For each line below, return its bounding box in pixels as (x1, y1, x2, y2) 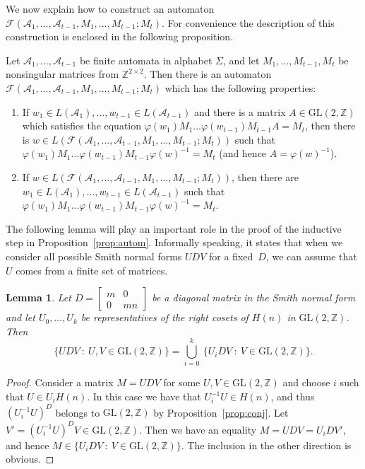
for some (163, 375, 201, 390)
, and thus (270, 389, 315, 403)
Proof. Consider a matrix (6, 375, 114, 390)
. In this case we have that (87, 389, 201, 403)
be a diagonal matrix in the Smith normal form (152, 290, 356, 305)
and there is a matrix (193, 104, 286, 119)
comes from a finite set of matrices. (16, 262, 168, 277)
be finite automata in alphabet (79, 52, 213, 67)
